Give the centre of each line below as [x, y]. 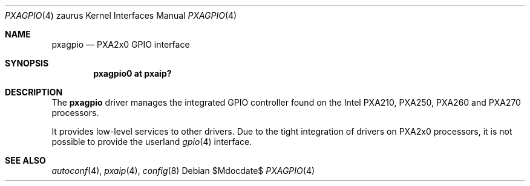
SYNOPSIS [27, 63]
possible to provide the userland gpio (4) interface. [152, 142]
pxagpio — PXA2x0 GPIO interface [121, 44]
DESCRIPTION [34, 92]
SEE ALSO [25, 160]
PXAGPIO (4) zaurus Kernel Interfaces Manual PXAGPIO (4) [121, 15]
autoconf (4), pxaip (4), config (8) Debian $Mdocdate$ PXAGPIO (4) [183, 171]
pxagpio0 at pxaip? [132, 73]
